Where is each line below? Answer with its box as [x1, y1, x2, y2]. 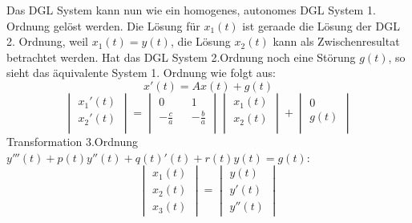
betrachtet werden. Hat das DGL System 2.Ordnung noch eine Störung [6, 48, 356, 65]
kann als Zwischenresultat [273, 33, 400, 50]
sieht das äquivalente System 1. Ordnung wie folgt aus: [6, 64, 276, 81]
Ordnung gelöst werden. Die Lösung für [6, 17, 200, 34]
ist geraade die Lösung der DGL [242, 17, 400, 34]
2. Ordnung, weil [6, 33, 88, 50]
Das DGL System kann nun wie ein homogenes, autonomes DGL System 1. [6, 2, 376, 18]
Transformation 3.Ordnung [6, 132, 138, 149]
